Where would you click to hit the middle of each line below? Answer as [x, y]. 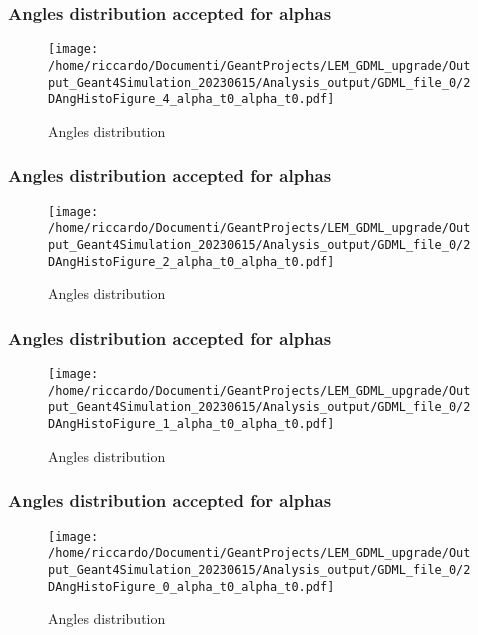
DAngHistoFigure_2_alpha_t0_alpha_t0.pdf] [191, 261]
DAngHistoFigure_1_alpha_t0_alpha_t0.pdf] [191, 424]
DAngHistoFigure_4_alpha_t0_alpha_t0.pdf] [191, 99]
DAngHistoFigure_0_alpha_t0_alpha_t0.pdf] [191, 586]
